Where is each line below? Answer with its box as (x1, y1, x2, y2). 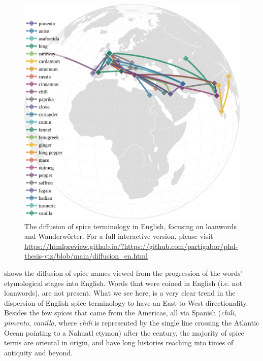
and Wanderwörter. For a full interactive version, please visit (24, 231, 213, 241)
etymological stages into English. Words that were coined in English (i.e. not (4, 277, 243, 288)
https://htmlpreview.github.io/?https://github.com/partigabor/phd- (24, 240, 238, 251)
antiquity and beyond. (4, 347, 73, 357)
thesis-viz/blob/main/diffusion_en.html (24, 250, 148, 261)
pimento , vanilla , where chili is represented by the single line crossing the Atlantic (4, 317, 259, 328)
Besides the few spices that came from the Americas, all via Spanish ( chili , (4, 307, 236, 318)
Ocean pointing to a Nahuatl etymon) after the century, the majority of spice (4, 327, 244, 338)
